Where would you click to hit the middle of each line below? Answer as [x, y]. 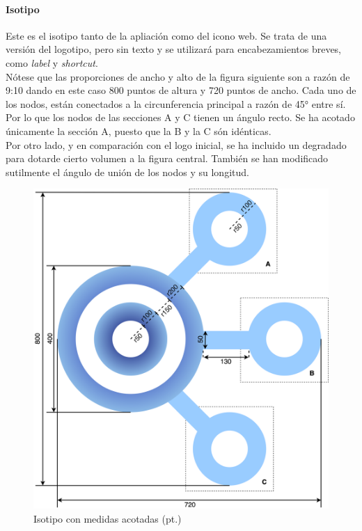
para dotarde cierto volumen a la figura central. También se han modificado [167, 158]
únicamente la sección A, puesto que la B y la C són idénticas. [139, 130]
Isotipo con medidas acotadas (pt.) [108, 518]
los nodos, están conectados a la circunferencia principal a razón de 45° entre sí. [176, 103]
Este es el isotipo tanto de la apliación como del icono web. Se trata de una [166, 35]
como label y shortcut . [52, 62]
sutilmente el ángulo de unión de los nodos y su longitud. [127, 172]
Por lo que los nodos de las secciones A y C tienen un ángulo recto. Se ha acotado [180, 117]
